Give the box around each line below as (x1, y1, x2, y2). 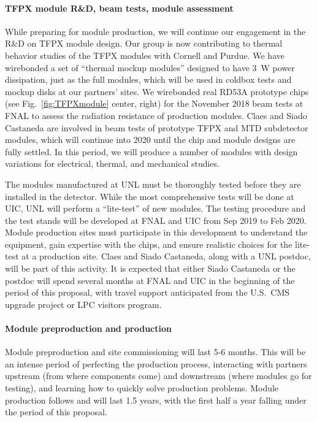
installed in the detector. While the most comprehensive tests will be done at (5, 190, 294, 202)
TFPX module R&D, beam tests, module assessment (5, 1, 234, 14)
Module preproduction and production (5, 322, 172, 335)
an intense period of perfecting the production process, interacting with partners (5, 357, 307, 370)
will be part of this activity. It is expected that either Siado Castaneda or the (5, 262, 296, 275)
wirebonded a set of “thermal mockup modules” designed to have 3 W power (5, 61, 295, 74)
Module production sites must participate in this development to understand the (5, 226, 308, 239)
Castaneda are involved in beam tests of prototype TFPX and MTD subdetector (5, 121, 308, 134)
